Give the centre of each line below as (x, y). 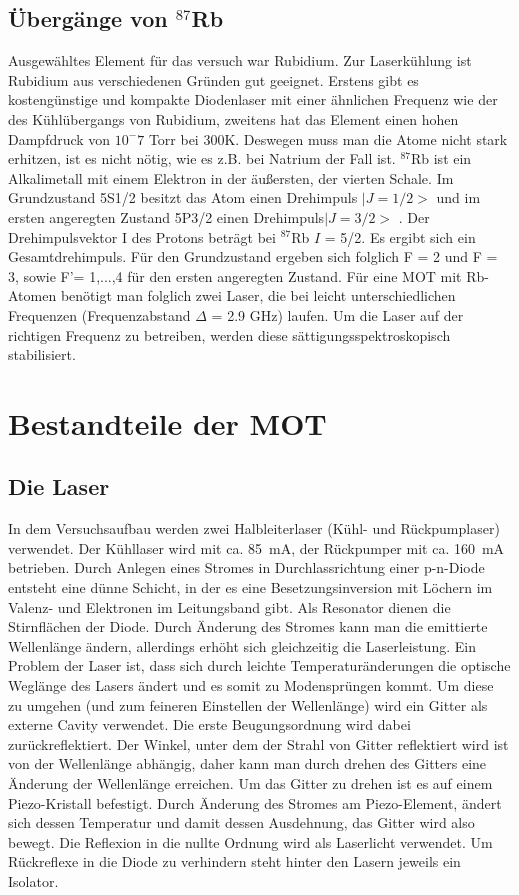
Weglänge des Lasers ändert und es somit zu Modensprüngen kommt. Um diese (251, 685)
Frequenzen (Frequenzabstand (99, 314)
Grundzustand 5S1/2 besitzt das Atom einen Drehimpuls (183, 197)
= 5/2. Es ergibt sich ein (400, 236)
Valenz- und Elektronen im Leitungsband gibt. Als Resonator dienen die (229, 606)
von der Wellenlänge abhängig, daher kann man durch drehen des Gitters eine (247, 763)
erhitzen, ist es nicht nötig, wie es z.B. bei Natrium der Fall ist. (202, 158)
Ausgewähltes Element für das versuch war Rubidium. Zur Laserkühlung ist (240, 60)
